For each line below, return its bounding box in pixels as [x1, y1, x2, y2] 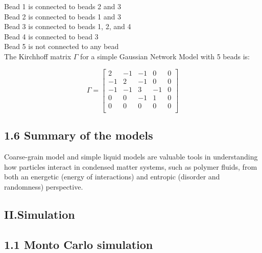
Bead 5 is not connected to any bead [4, 41, 119, 52]
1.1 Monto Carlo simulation [4, 236, 153, 252]
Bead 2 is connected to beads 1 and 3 [4, 11, 121, 21]
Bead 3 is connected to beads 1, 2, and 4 [4, 21, 131, 32]
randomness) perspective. [4, 181, 83, 192]
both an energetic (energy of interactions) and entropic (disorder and [4, 171, 220, 182]
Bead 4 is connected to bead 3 [4, 31, 99, 41]
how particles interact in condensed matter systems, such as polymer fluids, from [4, 161, 257, 172]
